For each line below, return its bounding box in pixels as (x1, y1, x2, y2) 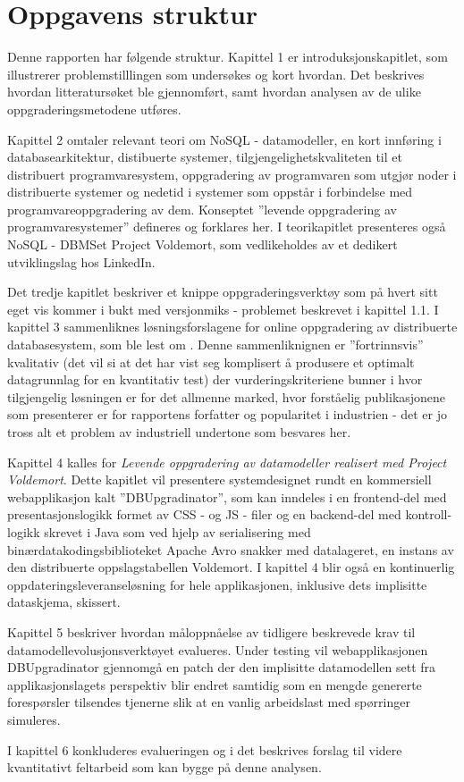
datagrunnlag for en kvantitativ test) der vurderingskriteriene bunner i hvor (7, 370, 423, 389)
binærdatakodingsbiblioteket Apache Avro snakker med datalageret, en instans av (7, 540, 454, 559)
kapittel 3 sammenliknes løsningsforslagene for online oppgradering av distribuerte (7, 317, 458, 336)
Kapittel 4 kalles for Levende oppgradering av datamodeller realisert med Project (7, 452, 447, 471)
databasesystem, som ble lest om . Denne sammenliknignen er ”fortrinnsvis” (7, 335, 424, 354)
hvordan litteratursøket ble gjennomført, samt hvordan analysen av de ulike (7, 82, 421, 101)
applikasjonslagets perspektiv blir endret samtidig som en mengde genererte (7, 675, 422, 694)
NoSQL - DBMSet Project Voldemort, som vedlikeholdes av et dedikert (7, 235, 398, 254)
